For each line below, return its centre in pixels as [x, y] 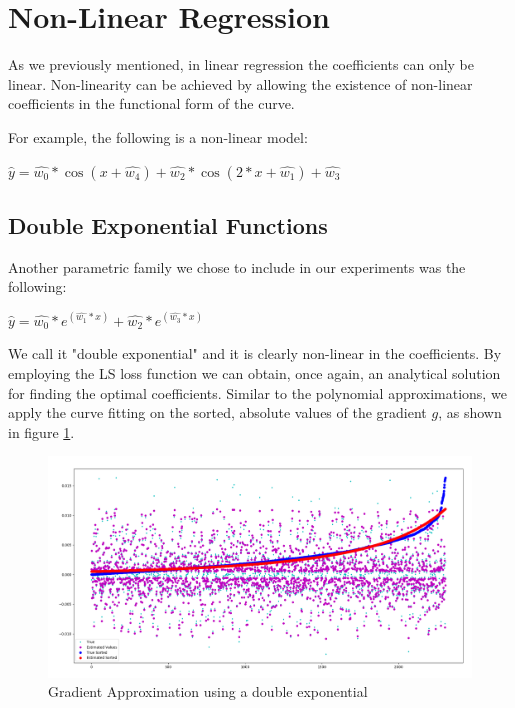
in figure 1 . [41, 431]
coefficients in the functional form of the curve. [151, 103]
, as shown [470, 412]
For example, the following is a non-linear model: [158, 136]
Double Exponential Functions [168, 224]
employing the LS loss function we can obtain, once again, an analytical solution [254, 373]
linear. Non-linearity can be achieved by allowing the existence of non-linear [240, 83]
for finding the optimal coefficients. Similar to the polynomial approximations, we [257, 392]
